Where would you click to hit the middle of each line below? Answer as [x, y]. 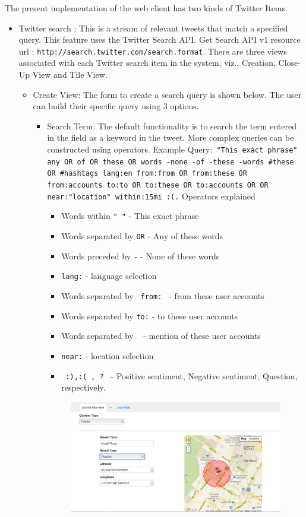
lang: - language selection [109, 276]
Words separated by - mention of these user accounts [161, 336]
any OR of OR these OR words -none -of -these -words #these [171, 162]
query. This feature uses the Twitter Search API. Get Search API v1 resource [160, 39]
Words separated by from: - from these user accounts [163, 295]
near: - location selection [108, 355]
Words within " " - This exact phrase [130, 216]
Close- [289, 63]
